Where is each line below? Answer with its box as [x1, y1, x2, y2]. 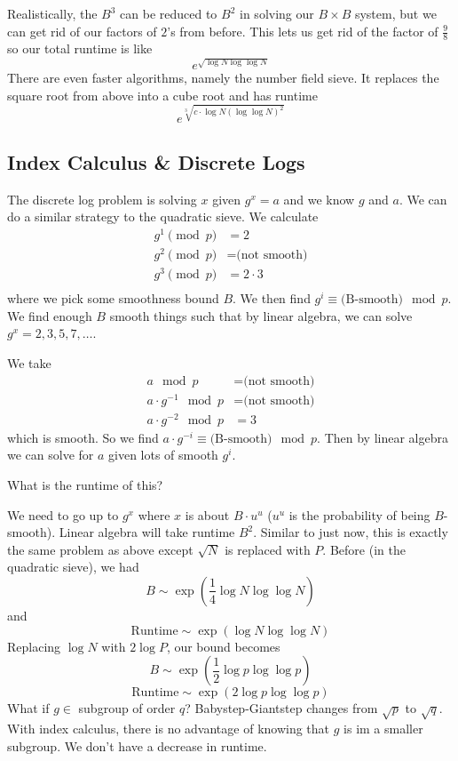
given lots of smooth [108, 445, 218, 464]
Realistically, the [7, 4, 98, 22]
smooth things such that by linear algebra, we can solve [109, 306, 413, 324]
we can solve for [7, 445, 94, 464]
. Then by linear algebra [317, 428, 448, 446]
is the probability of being [288, 505, 430, 524]
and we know [283, 189, 355, 208]
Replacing [7, 637, 61, 655]
